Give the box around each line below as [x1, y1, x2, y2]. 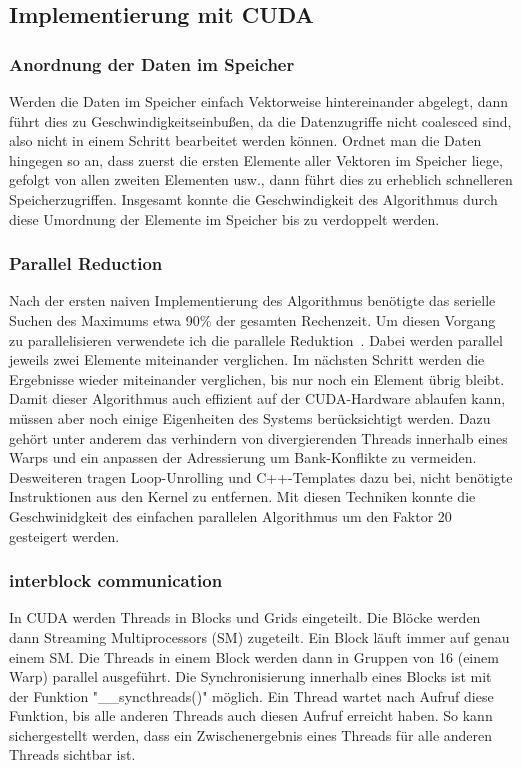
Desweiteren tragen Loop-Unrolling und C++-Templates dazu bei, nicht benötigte [9, 466, 513, 487]
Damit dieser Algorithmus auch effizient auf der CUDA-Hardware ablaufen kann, [9, 388, 506, 409]
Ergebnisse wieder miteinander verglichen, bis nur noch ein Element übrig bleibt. [9, 368, 505, 389]
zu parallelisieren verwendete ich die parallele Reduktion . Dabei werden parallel [9, 329, 503, 350]
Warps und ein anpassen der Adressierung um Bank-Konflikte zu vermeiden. [9, 447, 477, 468]
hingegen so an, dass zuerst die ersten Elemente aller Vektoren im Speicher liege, [9, 149, 503, 170]
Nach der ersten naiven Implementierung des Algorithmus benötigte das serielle [9, 290, 496, 311]
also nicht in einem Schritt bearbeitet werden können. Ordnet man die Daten [9, 130, 482, 151]
